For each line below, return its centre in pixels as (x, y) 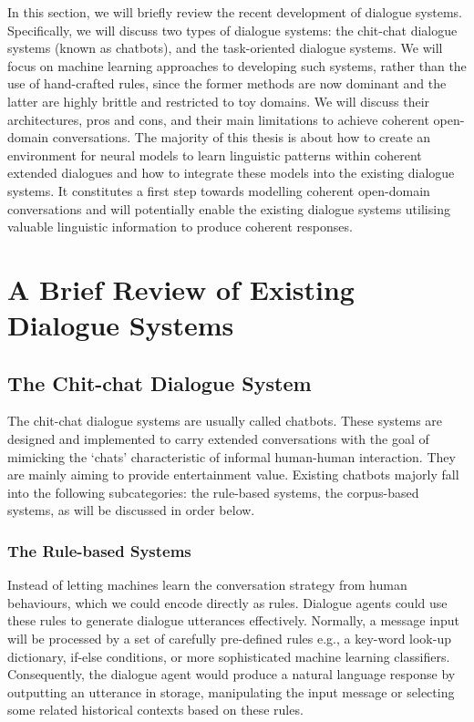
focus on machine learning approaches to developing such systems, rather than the (237, 65)
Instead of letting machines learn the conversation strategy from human (207, 585)
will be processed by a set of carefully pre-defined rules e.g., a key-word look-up (229, 639)
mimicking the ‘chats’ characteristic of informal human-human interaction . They (232, 456)
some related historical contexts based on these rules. (155, 710)
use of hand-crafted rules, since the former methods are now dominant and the (227, 83)
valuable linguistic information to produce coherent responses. (180, 227)
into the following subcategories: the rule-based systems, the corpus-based (213, 492)
